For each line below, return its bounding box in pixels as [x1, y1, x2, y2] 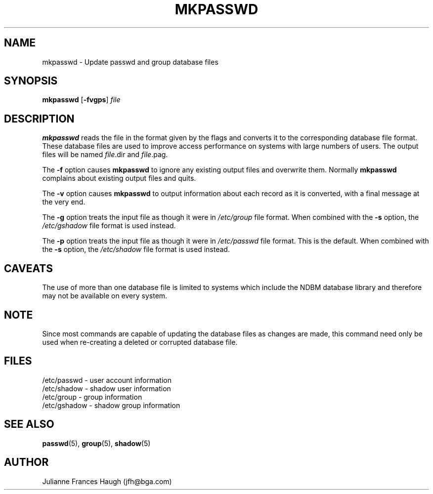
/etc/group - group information [42, 392, 142, 401]
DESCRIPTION [4, 112, 75, 125]
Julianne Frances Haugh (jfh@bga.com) [42, 477, 172, 486]
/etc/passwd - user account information [42, 375, 172, 384]
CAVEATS [4, 262, 53, 275]
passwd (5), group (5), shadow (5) [42, 439, 151, 448]
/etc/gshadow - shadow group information [42, 401, 180, 410]
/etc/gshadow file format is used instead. [42, 221, 176, 230]
